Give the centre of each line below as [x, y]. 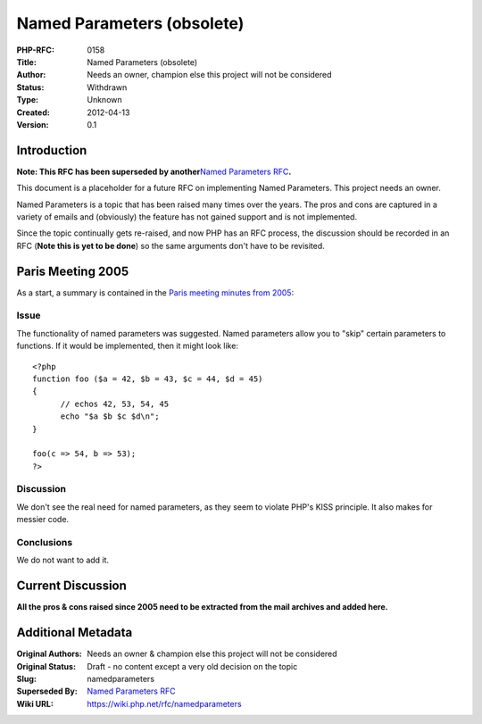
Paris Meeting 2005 [73, 271]
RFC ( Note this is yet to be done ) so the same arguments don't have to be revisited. [170, 245]
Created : [33, 112]
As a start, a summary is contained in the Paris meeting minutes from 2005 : [155, 292]
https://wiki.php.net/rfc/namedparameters [164, 703]
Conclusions [45, 542]
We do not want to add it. [63, 560]
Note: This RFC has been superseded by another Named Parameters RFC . [154, 171]
